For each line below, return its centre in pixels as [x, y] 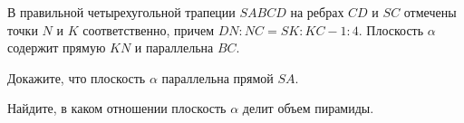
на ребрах [317, 12]
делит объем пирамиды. [308, 108]
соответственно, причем [149, 29]
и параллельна [174, 47]
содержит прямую [57, 47]
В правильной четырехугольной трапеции [121, 12]
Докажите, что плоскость [77, 77]
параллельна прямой [217, 77]
